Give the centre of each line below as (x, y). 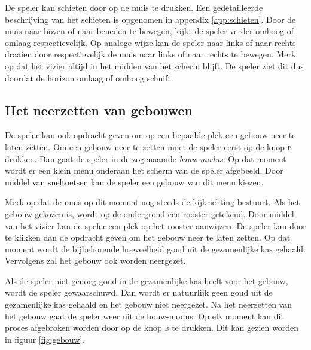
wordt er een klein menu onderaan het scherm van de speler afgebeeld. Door (144, 170)
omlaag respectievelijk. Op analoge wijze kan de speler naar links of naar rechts (150, 42)
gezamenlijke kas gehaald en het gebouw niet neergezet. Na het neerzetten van (148, 304)
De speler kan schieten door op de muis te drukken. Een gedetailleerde (134, 7)
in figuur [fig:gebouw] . (45, 339)
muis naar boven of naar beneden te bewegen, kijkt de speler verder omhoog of (149, 31)
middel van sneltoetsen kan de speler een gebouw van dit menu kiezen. (134, 182)
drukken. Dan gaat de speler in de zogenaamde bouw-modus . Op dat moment (146, 158)
